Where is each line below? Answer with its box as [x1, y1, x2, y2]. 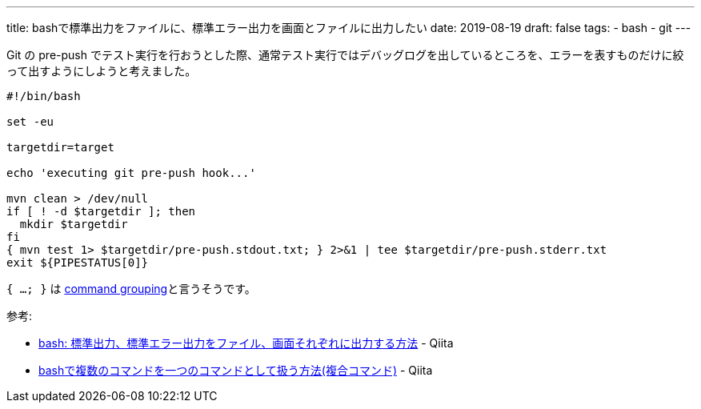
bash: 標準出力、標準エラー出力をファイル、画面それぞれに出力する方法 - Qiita [38, 336, 454, 350]
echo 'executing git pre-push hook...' [6, 166, 256, 179]
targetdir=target [6, 141, 114, 154]
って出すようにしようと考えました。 [6, 64, 197, 78]
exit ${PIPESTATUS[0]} [6, 256, 149, 269]
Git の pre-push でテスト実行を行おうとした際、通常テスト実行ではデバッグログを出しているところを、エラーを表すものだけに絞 [6, 48, 684, 62]
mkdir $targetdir [19, 218, 128, 231]
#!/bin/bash [6, 90, 81, 102]
